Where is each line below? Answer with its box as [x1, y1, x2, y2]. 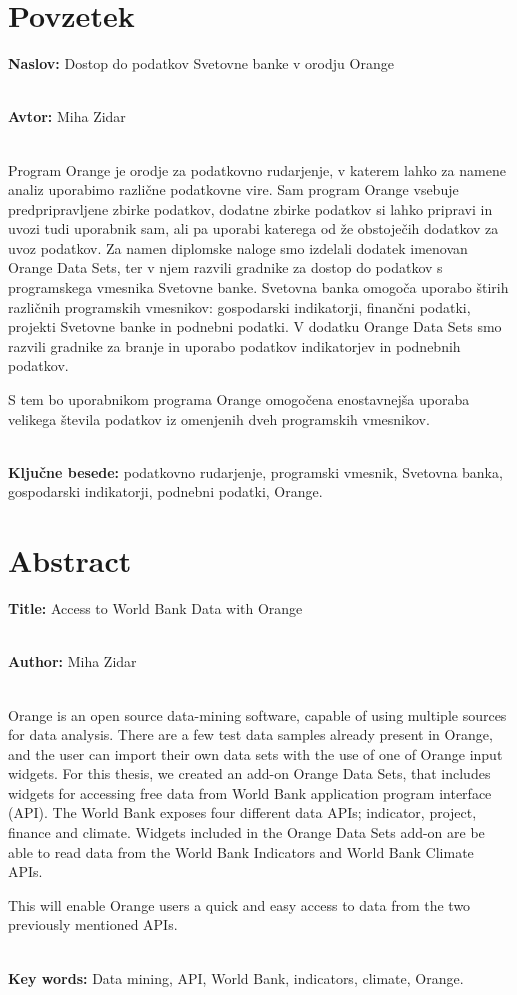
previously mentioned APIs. [8, 914, 178, 935]
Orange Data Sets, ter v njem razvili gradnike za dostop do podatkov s [8, 257, 443, 278]
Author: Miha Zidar [8, 651, 137, 672]
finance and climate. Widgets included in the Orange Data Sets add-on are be [8, 822, 485, 843]
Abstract [8, 540, 132, 581]
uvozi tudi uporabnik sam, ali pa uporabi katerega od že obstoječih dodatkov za [8, 218, 499, 239]
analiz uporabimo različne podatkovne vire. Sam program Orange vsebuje [8, 179, 459, 200]
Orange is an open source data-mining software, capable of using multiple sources [8, 704, 507, 725]
